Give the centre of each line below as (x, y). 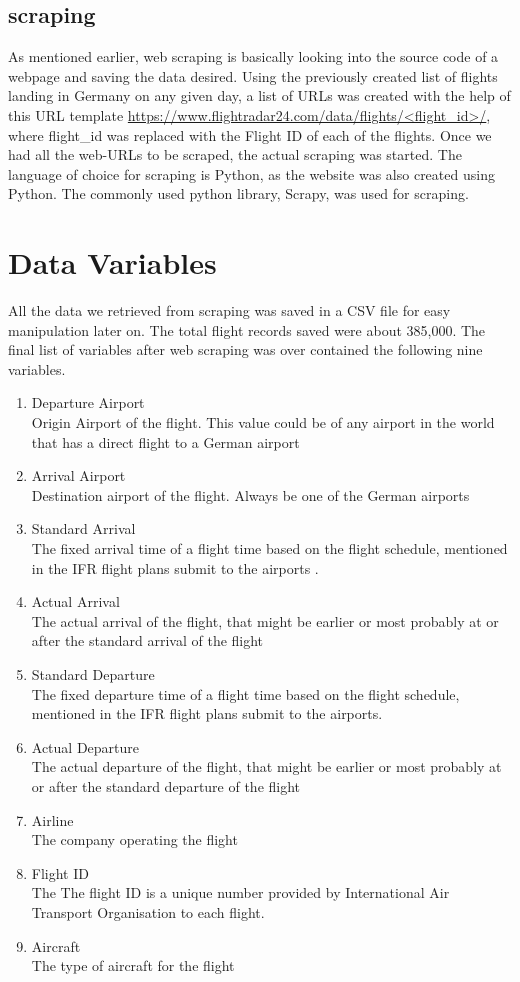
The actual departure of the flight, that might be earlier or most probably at (266, 766)
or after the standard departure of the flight (166, 785)
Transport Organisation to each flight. (148, 911)
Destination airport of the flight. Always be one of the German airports (250, 494)
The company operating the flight (134, 839)
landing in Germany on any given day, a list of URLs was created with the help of (259, 95)
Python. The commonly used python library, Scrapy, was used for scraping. (238, 193)
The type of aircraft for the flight (133, 965)
